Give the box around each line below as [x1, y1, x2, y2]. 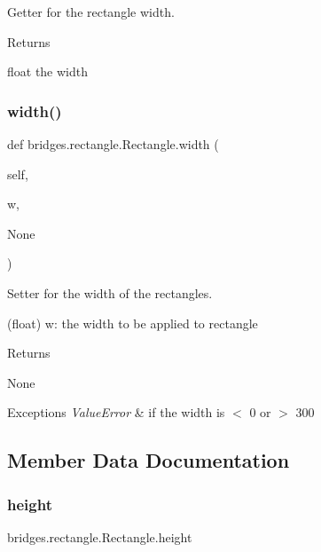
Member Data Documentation [7, 446, 290, 474]
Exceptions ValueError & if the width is [7, 403, 225, 422]
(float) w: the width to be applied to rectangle [7, 313, 258, 332]
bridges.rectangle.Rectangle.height [7, 527, 192, 546]
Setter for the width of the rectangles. [7, 283, 213, 302]
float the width [7, 62, 89, 81]
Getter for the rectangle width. [7, 3, 175, 20]
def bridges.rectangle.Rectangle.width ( [7, 135, 219, 153]
